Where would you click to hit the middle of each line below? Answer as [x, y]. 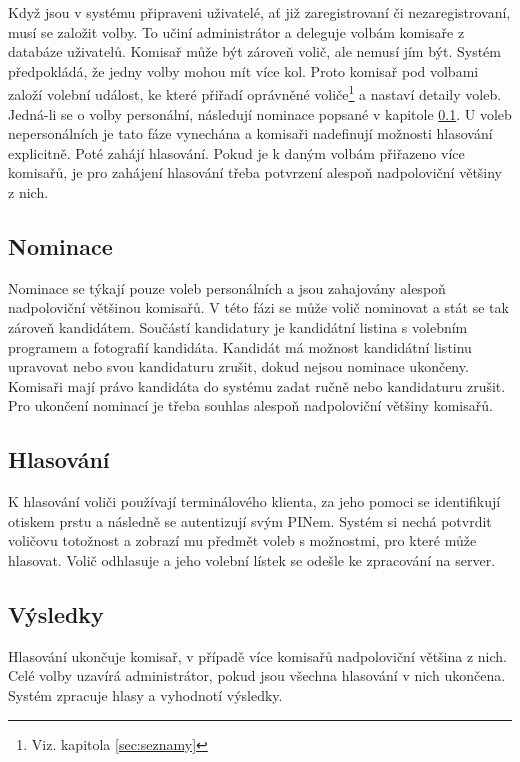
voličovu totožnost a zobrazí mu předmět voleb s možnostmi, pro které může [242, 540]
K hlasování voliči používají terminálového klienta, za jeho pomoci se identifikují [254, 501]
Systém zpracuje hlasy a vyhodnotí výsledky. [145, 694]
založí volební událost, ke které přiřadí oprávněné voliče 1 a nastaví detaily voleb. [255, 93]
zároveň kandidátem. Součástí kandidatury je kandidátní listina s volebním [238, 326]
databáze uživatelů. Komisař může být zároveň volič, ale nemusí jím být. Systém [254, 51]
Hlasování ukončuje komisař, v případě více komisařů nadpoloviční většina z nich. [257, 655]
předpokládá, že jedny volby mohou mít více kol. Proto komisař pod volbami [243, 70]
